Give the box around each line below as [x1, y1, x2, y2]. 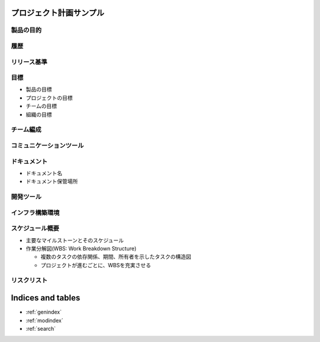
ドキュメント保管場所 [25, 178, 78, 185]
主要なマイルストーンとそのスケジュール [25, 236, 124, 243]
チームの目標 [25, 103, 57, 110]
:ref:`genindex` [25, 309, 62, 316]
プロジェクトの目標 [25, 94, 73, 101]
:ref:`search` [25, 325, 56, 332]
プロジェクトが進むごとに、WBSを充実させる [40, 261, 151, 268]
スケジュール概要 [11, 224, 59, 233]
